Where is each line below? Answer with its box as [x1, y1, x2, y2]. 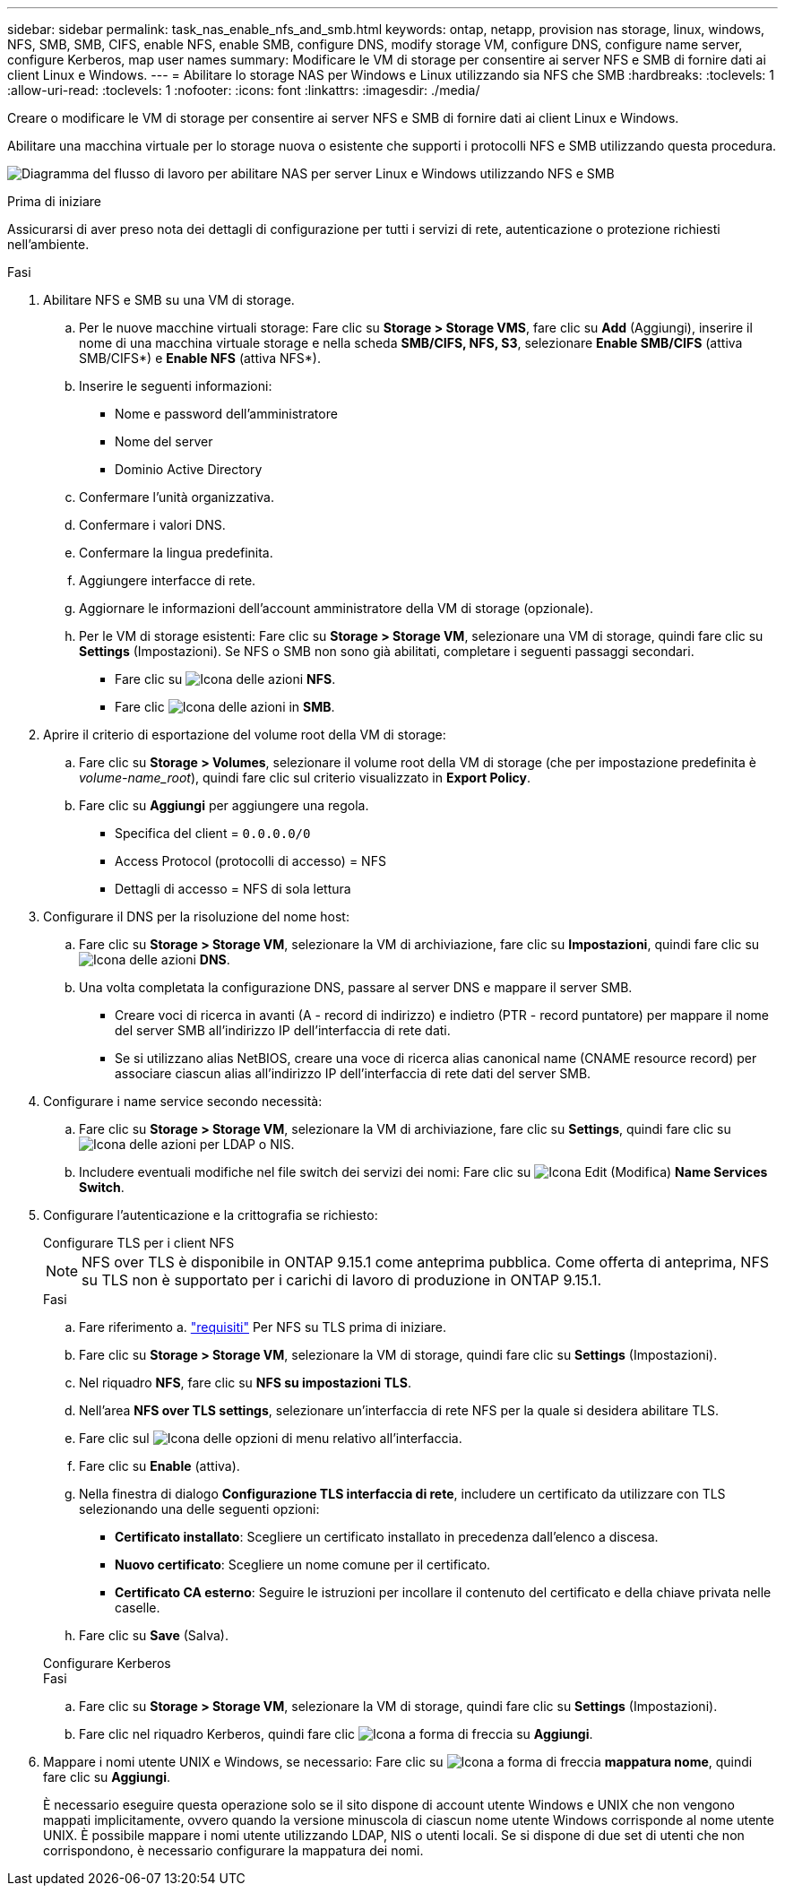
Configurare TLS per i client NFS [43, 1235, 235, 1250]
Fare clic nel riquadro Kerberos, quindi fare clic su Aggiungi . [79, 1726, 593, 1742]
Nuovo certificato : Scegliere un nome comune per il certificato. [115, 1557, 491, 1572]
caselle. [115, 1600, 160, 1615]
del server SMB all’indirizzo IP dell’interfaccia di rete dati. [115, 1023, 451, 1038]
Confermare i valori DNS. [79, 517, 226, 532]
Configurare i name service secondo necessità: [43, 1093, 323, 1109]
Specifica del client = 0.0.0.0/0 [115, 825, 311, 841]
